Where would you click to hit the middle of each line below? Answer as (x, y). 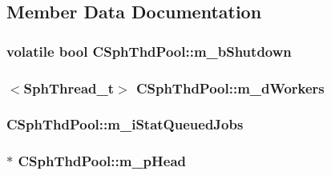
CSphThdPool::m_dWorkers (230, 87)
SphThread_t (69, 87)
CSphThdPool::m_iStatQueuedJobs (125, 124)
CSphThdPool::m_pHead (102, 161)
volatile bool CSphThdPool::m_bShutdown (149, 51)
